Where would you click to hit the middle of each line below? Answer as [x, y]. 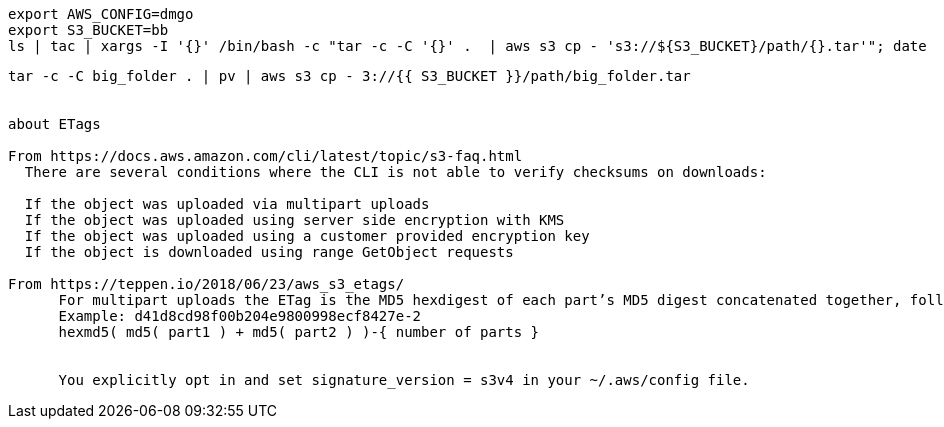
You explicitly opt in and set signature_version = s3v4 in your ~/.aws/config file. [404, 380]
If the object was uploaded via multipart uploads [227, 204]
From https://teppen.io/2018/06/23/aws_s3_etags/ [206, 284]
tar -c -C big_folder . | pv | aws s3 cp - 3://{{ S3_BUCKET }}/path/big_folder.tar [349, 76]
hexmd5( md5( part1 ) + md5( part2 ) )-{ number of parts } [299, 332]
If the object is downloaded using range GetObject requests [269, 252]
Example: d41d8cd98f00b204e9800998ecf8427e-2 [240, 316]
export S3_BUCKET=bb [88, 30]
